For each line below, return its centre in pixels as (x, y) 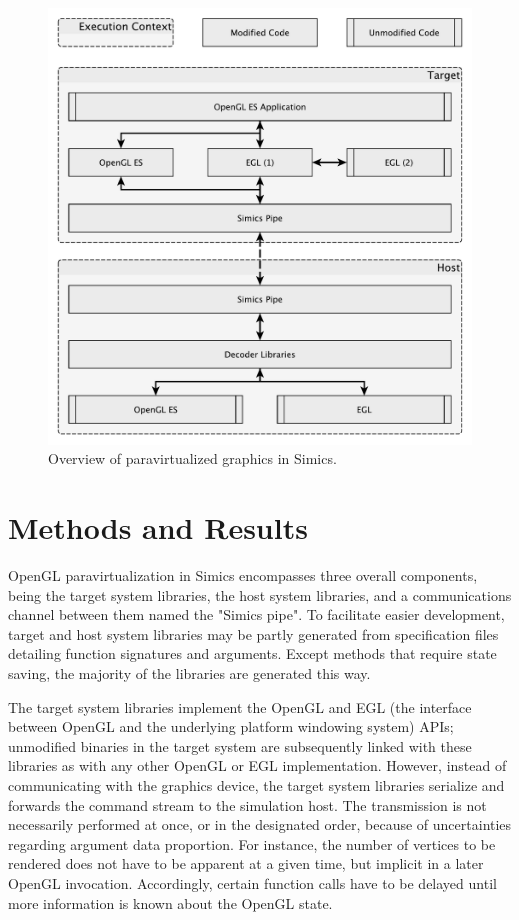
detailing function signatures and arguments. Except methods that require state (252, 653)
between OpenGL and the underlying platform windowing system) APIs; (231, 726)
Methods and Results (158, 527)
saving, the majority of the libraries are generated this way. (189, 673)
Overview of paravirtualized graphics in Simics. (192, 458)
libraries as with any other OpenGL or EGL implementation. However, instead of (257, 765)
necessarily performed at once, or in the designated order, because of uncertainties (260, 824)
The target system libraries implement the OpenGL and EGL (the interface (240, 706)
